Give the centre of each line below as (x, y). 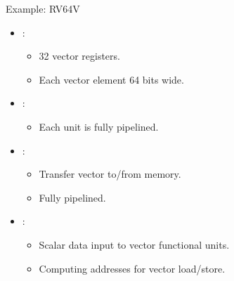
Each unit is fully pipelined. (99, 126)
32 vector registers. (79, 56)
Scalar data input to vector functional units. (134, 244)
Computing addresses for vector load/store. (132, 268)
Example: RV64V (43, 8)
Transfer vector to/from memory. (110, 174)
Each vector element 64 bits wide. (111, 79)
